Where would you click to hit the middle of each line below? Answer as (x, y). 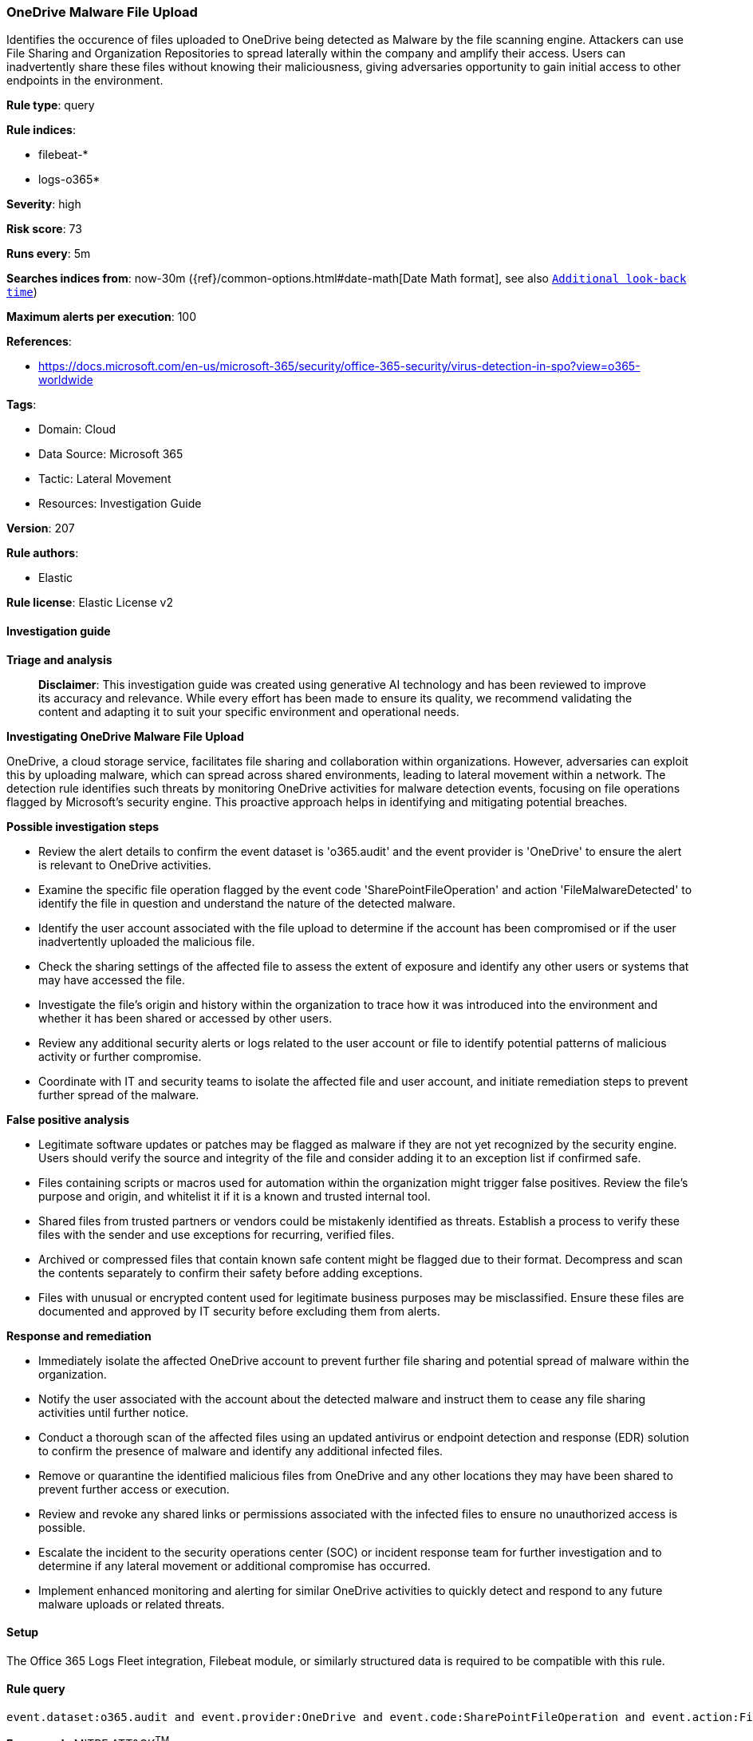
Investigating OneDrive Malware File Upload (125, 736)
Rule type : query (51, 105)
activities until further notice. (114, 1412)
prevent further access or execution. (134, 1489)
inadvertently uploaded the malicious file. (147, 941)
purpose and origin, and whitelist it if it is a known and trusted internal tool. (235, 1196)
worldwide (66, 380)
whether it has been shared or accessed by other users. (185, 1018)
